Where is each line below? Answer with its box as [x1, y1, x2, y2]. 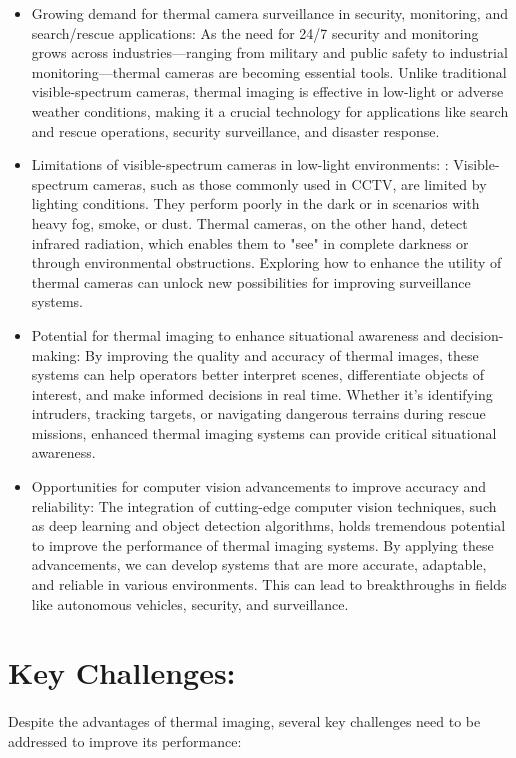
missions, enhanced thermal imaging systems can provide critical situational [31, 422, 497, 443]
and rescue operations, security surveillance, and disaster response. [31, 120, 440, 141]
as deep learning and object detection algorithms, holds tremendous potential [31, 515, 506, 536]
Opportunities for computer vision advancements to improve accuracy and [31, 476, 487, 497]
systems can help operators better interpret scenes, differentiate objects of [31, 364, 485, 385]
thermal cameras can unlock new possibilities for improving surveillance [31, 271, 471, 292]
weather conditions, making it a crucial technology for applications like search [31, 100, 509, 121]
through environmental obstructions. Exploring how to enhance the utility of [31, 252, 502, 273]
